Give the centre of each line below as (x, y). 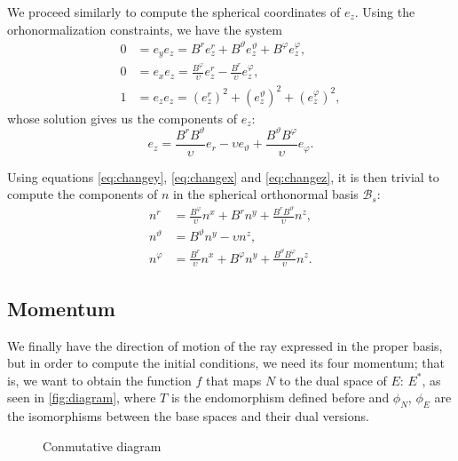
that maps (233, 380)
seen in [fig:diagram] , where (82, 397)
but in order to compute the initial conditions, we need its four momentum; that (226, 363)
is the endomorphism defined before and (280, 397)
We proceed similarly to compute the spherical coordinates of (174, 12)
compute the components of (83, 194)
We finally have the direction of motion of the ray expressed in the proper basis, (225, 345)
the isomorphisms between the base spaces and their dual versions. (188, 416)
